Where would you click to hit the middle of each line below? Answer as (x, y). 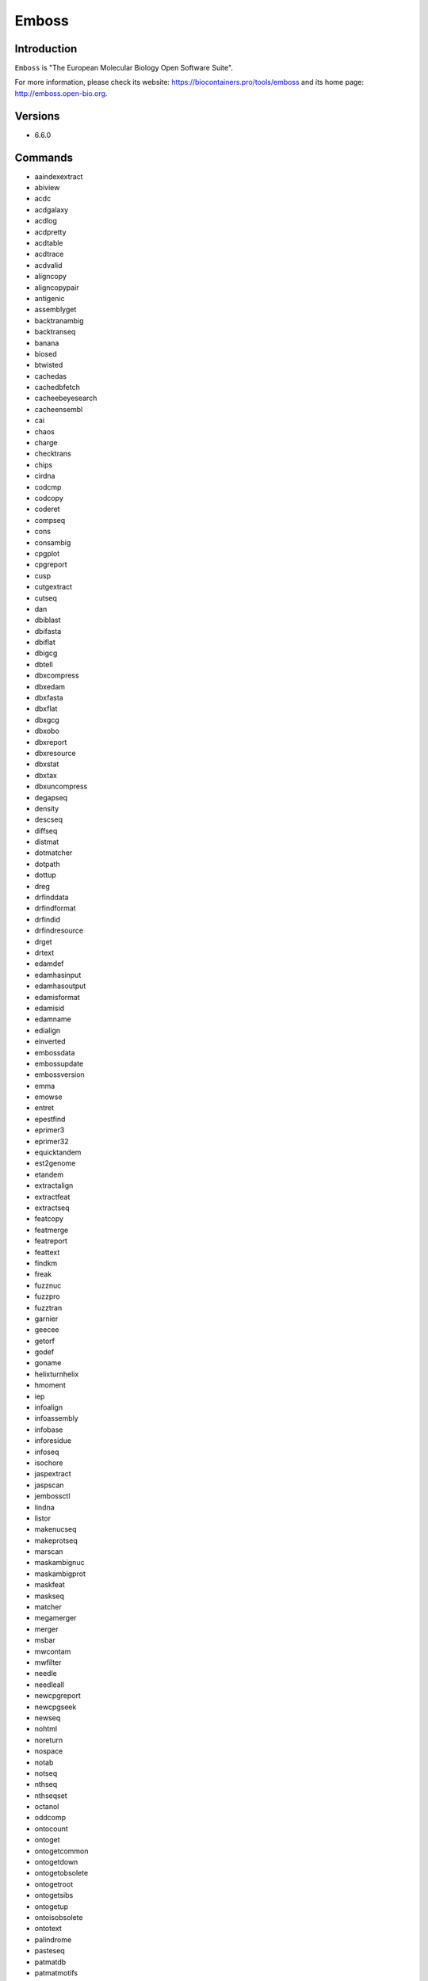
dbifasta (48, 631)
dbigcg (46, 653)
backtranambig (59, 320)
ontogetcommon (61, 1851)
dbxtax (46, 775)
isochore (49, 1463)
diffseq (46, 830)
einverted (50, 1041)
